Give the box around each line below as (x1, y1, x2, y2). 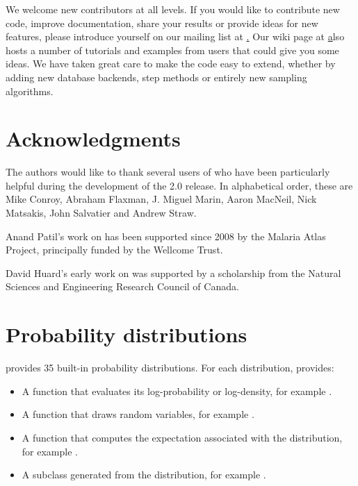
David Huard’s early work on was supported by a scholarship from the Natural (6, 265, 341, 280)
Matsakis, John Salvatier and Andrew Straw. (6, 206, 197, 220)
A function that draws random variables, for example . (22, 407, 254, 421)
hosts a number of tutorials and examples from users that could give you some (6, 42, 339, 57)
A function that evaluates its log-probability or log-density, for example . (22, 383, 332, 398)
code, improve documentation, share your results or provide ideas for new (6, 15, 318, 30)
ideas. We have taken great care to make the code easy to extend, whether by (6, 56, 336, 71)
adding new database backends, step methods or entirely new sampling (6, 69, 307, 84)
